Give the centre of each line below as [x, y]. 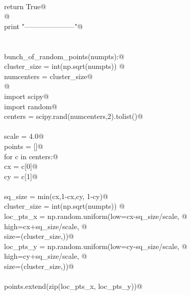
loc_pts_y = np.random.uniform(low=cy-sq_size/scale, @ [96, 246]
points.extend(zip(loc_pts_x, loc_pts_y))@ [73, 286]
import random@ [31, 106]
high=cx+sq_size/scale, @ [46, 226]
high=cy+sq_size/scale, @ [46, 256]
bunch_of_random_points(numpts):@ [64, 56]
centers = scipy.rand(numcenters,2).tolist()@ [74, 116]
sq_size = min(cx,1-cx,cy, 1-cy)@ [56, 196]
